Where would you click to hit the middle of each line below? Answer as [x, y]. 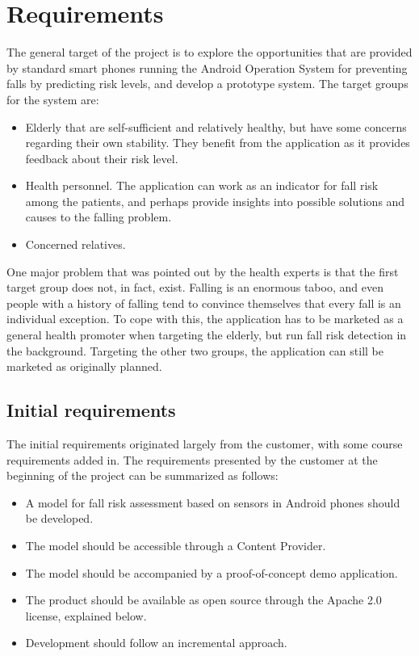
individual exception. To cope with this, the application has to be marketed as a [205, 319]
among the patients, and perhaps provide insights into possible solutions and [215, 201]
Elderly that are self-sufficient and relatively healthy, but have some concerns [216, 126]
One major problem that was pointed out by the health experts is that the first [203, 271]
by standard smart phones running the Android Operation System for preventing [207, 67]
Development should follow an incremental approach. [156, 643]
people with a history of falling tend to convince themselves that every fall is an [204, 303]
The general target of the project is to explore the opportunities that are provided [209, 52]
